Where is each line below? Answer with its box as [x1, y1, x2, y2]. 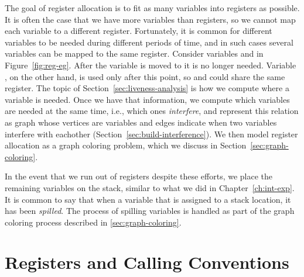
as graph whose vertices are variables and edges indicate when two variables [5, 116, 277, 128]
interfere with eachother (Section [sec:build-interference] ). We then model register [5, 127, 298, 140]
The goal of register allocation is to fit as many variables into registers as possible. [5, 2, 300, 13]
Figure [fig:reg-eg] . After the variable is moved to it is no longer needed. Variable [5, 58, 296, 71]
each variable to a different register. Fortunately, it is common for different [5, 25, 272, 37]
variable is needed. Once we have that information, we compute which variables [5, 93, 290, 105]
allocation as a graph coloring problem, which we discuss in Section [5, 139, 247, 151]
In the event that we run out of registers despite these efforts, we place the [5, 170, 273, 182]
